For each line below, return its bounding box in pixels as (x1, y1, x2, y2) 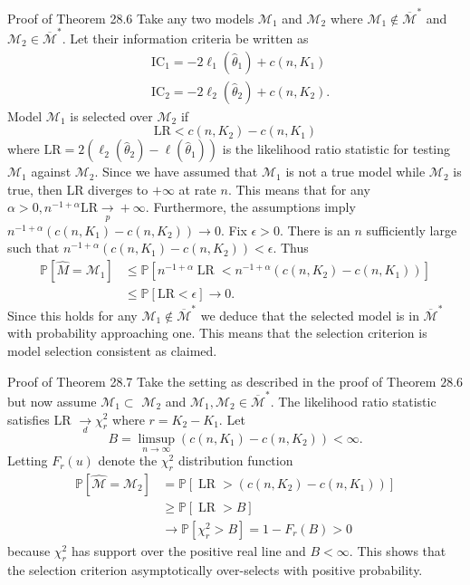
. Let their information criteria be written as (62, 29, 309, 48)
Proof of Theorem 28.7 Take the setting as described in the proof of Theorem (7, 371, 436, 390)
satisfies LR (7, 409, 72, 428)
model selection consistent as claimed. (7, 341, 217, 360)
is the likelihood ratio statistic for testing (222, 139, 451, 158)
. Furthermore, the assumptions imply (145, 197, 356, 216)
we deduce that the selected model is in (200, 305, 419, 324)
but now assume (7, 391, 97, 410)
